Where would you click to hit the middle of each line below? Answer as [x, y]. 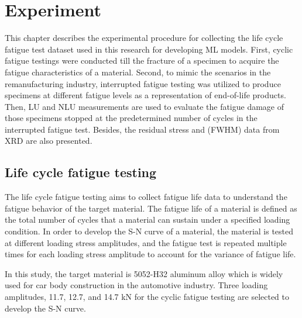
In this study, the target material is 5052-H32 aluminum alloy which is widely [144, 273]
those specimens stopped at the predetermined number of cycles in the [131, 118]
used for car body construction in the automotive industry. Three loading [136, 285]
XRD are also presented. [49, 141]
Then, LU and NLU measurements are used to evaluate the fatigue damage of [145, 106]
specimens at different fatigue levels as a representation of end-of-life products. [145, 95]
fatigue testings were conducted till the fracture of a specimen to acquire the [142, 61]
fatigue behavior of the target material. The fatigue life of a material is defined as [151, 208]
